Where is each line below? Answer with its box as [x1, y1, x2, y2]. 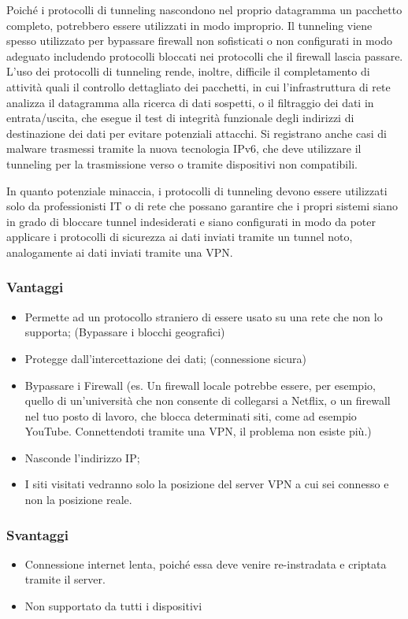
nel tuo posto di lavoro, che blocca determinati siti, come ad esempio [24, 407, 357, 424]
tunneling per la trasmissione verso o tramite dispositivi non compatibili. [6, 155, 358, 172]
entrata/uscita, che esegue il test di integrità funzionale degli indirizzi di [6, 109, 354, 126]
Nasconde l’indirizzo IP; [24, 449, 140, 465]
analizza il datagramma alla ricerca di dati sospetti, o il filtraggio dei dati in [6, 94, 374, 110]
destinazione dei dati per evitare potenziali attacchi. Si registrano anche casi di [6, 124, 387, 141]
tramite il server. [24, 571, 106, 587]
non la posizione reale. [24, 491, 132, 508]
